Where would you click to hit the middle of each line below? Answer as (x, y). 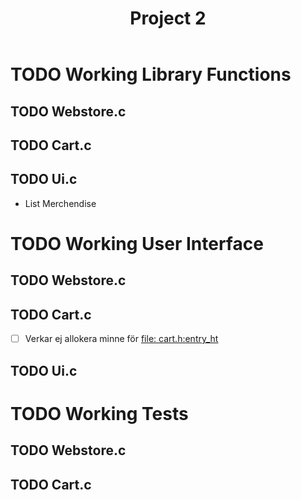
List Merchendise (60, 203)
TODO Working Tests (99, 413)
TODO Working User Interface (137, 243)
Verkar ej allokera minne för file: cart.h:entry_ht (121, 339)
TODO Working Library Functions (151, 74)
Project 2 (168, 18)
